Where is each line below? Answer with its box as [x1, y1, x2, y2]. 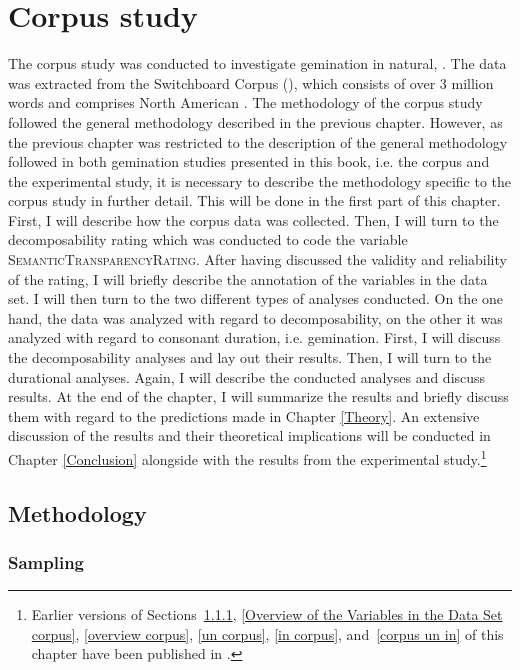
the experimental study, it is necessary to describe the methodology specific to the [8, 170, 511, 191]
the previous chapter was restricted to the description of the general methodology [8, 131, 508, 152]
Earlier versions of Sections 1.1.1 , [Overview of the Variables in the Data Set [31, 604, 503, 625]
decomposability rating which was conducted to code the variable [8, 229, 408, 250]
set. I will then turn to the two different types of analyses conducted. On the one [8, 288, 504, 309]
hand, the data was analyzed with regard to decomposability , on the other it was [8, 307, 503, 328]
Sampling [8, 549, 85, 574]
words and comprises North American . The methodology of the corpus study [8, 92, 483, 113]
